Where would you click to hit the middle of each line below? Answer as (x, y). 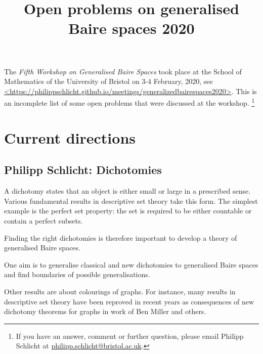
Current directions (70, 137)
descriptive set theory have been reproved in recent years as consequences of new (129, 301)
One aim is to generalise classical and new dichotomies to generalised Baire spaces (131, 264)
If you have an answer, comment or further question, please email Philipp (130, 336)
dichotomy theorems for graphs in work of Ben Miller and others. (105, 311)
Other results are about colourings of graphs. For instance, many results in (120, 291)
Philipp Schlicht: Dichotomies (83, 170)
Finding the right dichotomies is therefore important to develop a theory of (121, 237)
